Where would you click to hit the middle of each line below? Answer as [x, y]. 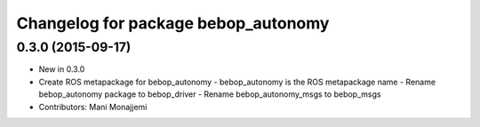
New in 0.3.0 [62, 69]
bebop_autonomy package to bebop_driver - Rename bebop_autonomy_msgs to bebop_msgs [210, 94]
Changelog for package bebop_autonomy [173, 23]
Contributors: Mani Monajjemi [93, 107]
